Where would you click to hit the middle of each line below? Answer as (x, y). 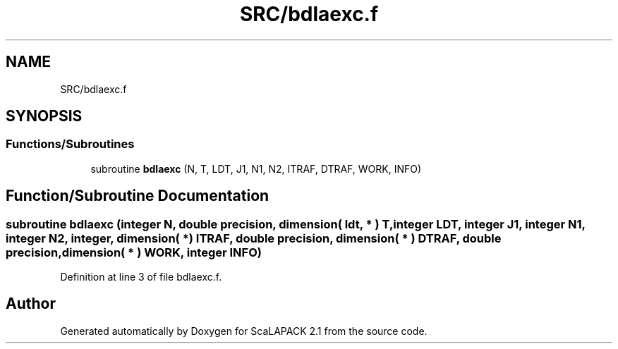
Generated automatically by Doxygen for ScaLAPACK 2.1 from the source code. (244, 331)
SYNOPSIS (44, 116)
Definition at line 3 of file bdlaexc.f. (141, 277)
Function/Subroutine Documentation (138, 196)
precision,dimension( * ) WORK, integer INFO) (134, 252)
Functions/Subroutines (70, 144)
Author (31, 304)
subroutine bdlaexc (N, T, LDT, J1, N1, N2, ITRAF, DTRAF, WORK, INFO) (256, 169)
